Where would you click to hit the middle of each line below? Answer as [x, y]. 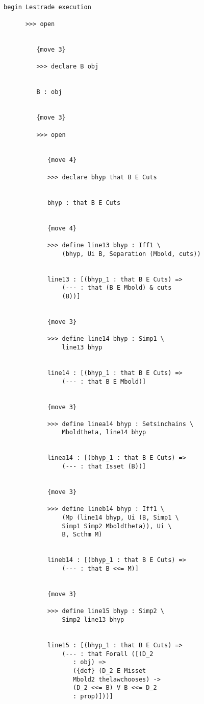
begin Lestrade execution [47, 7]
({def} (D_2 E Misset [110, 671]
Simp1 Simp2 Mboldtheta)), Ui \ [117, 526]
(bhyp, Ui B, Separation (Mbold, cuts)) [131, 254]
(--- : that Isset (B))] [104, 467]
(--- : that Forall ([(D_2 [108, 654]
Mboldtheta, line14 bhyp [104, 432]
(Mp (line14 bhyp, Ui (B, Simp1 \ [120, 518]
